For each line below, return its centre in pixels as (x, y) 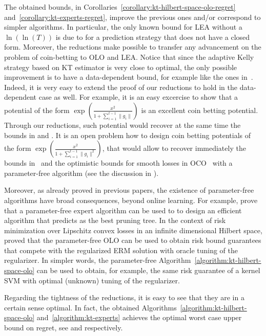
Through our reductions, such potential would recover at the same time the (122, 125)
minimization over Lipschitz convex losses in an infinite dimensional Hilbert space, (133, 230)
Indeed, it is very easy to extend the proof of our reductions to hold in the (121, 87)
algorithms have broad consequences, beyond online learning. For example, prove (131, 200)
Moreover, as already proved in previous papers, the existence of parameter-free (129, 190)
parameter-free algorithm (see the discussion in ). (81, 173)
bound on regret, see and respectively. (64, 328)
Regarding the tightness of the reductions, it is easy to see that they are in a (124, 297)
